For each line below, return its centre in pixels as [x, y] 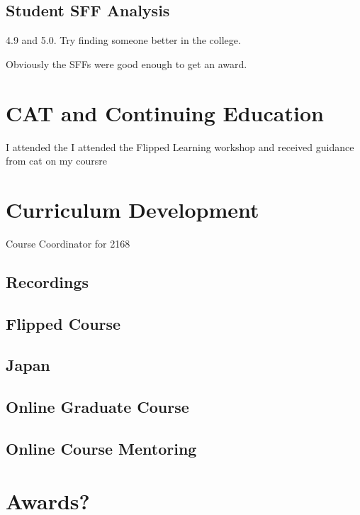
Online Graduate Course [97, 407]
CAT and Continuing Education [165, 112]
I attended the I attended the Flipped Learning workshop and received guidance [180, 146]
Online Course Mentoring [101, 448]
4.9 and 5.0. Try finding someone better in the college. [123, 40]
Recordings [47, 281]
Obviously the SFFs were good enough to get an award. [126, 63]
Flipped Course [63, 323]
